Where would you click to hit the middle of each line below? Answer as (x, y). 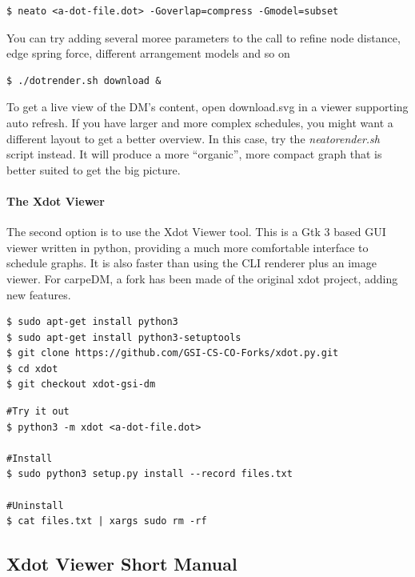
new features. (39, 294)
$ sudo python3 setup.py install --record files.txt (150, 474)
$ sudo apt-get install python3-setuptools (124, 337)
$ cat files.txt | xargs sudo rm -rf (107, 521)
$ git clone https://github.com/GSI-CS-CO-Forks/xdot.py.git (173, 353)
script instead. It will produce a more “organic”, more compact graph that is (194, 154)
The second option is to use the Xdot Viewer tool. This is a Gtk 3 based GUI (196, 232)
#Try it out (38, 412)
